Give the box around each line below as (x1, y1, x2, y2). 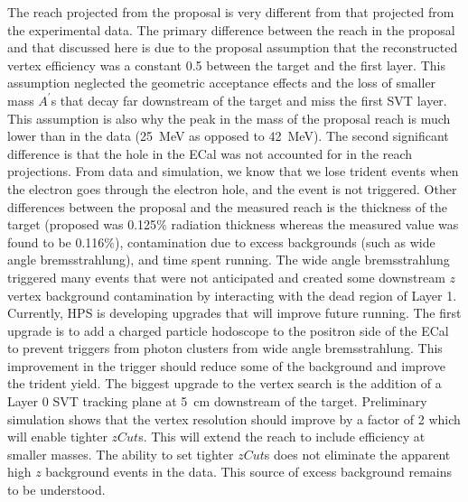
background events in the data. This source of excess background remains (45, 462, 453, 481)
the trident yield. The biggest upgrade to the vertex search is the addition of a (7, 374, 442, 393)
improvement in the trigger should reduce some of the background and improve (7, 356, 445, 375)
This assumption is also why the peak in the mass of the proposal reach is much (7, 108, 451, 127)
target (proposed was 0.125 (7, 215, 157, 234)
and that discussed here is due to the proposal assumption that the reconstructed (7, 38, 458, 57)
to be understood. (7, 480, 106, 499)
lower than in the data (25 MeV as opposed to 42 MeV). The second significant (7, 126, 449, 145)
